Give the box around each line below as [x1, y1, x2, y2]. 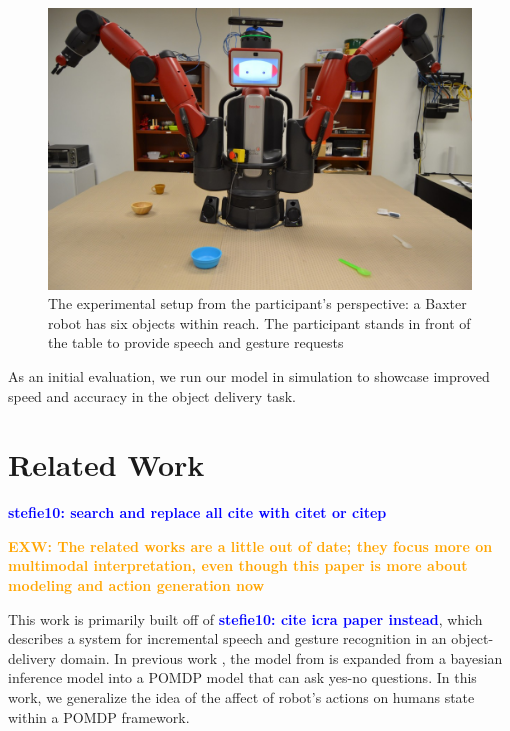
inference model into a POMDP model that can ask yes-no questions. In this [8, 667, 477, 688]
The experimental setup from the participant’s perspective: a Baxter [48, 293, 467, 314]
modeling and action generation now [8, 575, 265, 596]
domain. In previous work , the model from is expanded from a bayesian [60, 647, 503, 668]
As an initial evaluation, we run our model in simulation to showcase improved [8, 365, 490, 386]
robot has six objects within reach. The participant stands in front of [48, 312, 471, 333]
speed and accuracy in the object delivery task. [8, 385, 297, 406]
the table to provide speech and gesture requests [48, 332, 344, 353]
